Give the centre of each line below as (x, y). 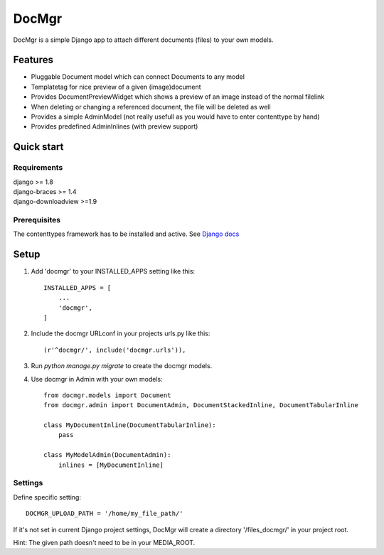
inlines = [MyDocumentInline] (111, 465)
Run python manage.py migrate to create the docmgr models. (122, 366)
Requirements (38, 168)
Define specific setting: (47, 497)
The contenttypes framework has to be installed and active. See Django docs (126, 234)
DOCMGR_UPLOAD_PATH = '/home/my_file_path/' (105, 514)
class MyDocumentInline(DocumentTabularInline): (130, 425)
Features (33, 60)
